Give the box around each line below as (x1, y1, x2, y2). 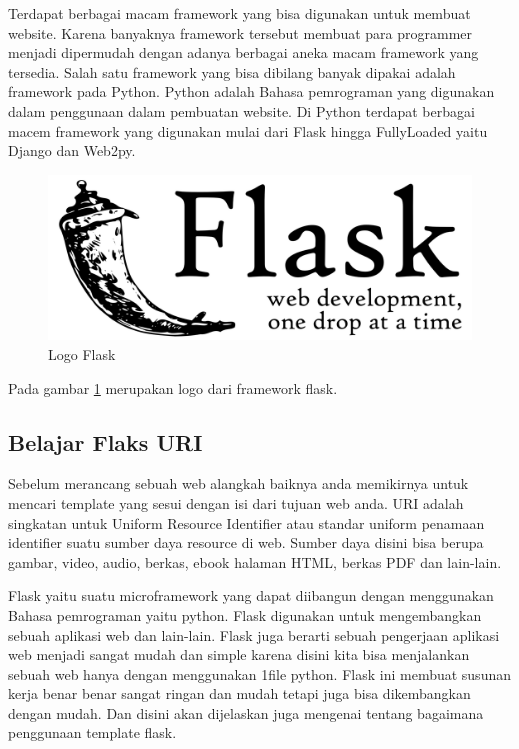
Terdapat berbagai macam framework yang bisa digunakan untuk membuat (8, 3, 471, 23)
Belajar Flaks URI (8, 426, 203, 457)
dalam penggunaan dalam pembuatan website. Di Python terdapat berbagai (8, 100, 475, 121)
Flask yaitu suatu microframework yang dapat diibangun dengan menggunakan (8, 585, 494, 606)
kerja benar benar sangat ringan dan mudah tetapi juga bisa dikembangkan (8, 683, 471, 704)
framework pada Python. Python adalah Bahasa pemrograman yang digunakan (8, 81, 495, 102)
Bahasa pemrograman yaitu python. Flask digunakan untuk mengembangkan (8, 604, 482, 625)
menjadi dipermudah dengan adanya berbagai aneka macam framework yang (8, 42, 479, 63)
